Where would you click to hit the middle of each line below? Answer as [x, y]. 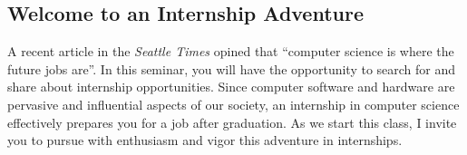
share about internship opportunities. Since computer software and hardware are [231, 87]
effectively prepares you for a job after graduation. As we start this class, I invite [232, 122]
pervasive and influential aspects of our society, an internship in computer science [233, 104]
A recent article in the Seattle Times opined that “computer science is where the [231, 51]
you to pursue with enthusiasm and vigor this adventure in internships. [205, 140]
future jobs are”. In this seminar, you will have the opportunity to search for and [232, 68]
